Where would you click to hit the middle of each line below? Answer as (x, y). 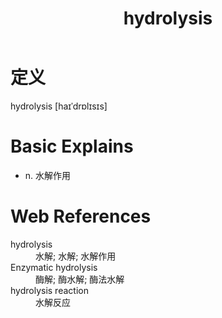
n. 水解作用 (48, 175)
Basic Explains (72, 146)
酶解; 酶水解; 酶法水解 (80, 279)
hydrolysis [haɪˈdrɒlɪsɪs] (59, 106)
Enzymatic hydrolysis (54, 267)
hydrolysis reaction (49, 290)
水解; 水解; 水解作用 (76, 256)
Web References (81, 216)
